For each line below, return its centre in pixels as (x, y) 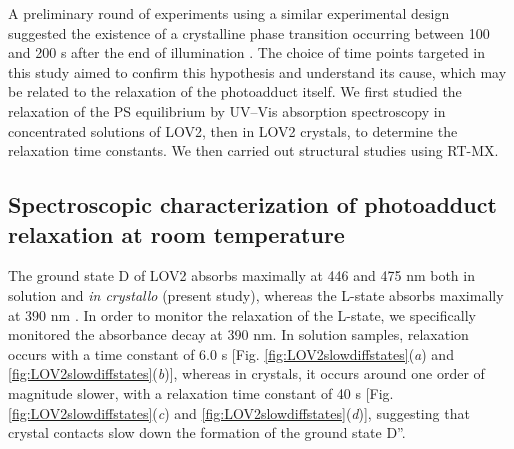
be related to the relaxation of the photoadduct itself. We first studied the (235, 91)
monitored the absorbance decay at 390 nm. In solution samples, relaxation (238, 334)
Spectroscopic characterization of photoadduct (252, 204)
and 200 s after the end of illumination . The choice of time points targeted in (247, 52)
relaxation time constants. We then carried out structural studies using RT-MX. (253, 150)
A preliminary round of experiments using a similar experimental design (229, 13)
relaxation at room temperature (176, 233)
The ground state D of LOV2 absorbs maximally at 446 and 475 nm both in (241, 275)
